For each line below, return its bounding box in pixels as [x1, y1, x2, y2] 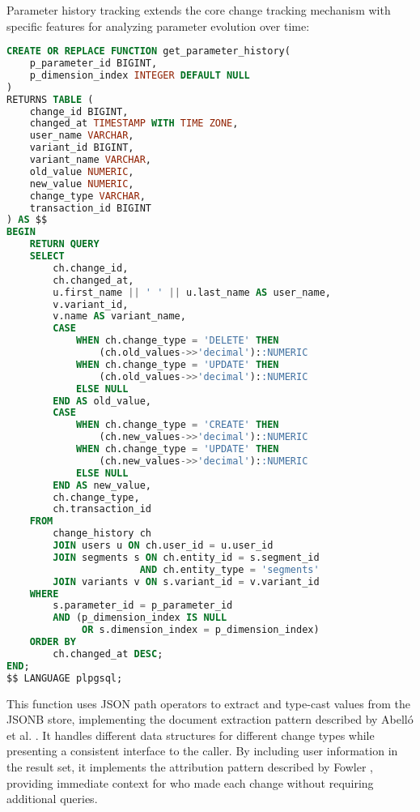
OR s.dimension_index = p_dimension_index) [82, 624, 320, 636]
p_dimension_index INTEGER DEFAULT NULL [29, 69, 250, 81]
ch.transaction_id [53, 503, 151, 515]
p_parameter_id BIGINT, [29, 58, 158, 70]
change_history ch [53, 528, 151, 540]
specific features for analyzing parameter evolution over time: [6, 17, 310, 34]
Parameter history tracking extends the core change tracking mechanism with [6, 2, 391, 18]
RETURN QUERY [29, 238, 100, 250]
